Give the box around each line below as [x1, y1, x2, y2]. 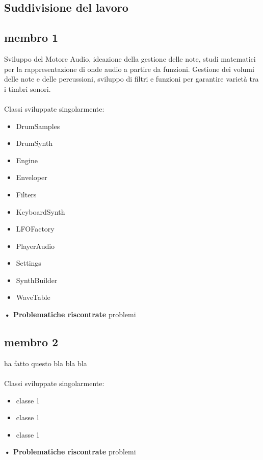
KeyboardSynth [16, 206, 65, 217]
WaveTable [16, 292, 50, 302]
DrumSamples [16, 120, 60, 131]
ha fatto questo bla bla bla [4, 357, 87, 368]
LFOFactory [16, 223, 55, 234]
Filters [16, 189, 37, 199]
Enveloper [16, 172, 47, 183]
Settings [16, 258, 41, 268]
